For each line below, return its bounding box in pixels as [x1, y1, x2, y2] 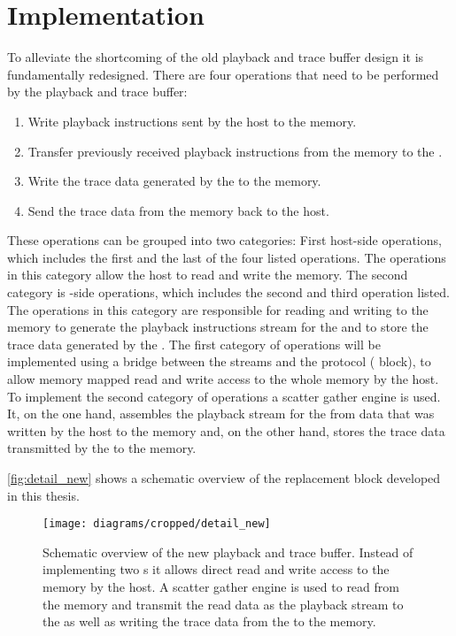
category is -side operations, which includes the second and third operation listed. [7, 283, 450, 302]
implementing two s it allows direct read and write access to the [43, 560, 390, 579]
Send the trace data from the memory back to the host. [27, 201, 329, 219]
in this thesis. [7, 486, 80, 504]
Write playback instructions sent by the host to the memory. [27, 111, 357, 130]
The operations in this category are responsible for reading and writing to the [7, 300, 429, 318]
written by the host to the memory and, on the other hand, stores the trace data [7, 421, 445, 440]
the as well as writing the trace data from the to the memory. [43, 612, 376, 631]
